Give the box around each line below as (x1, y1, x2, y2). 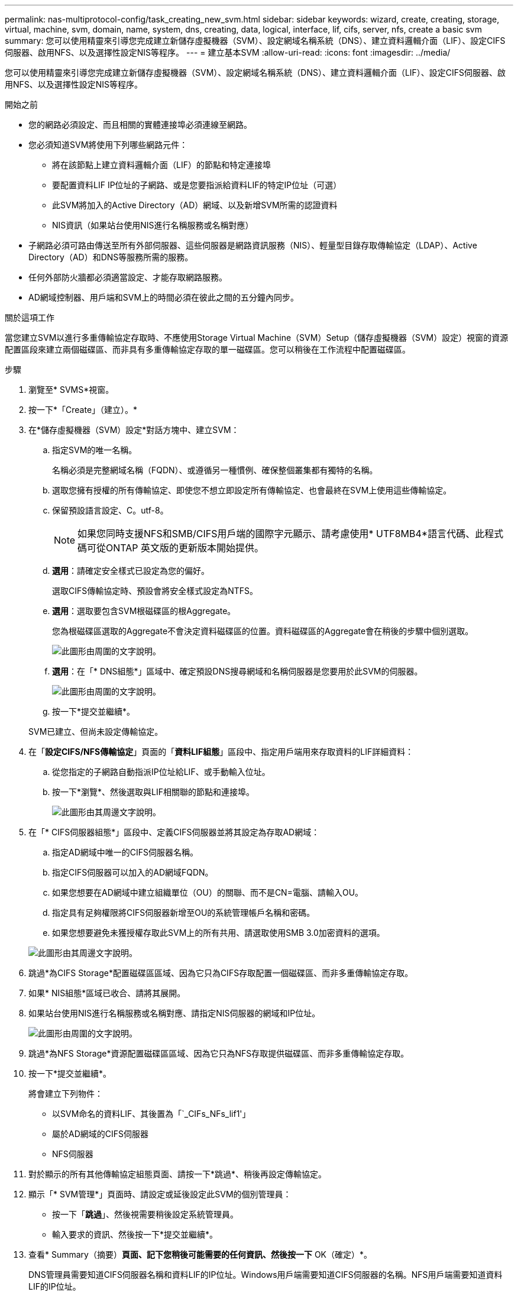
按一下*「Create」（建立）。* (28, 405, 138, 415)
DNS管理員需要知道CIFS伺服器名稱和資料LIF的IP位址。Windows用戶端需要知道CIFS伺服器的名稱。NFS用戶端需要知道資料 (28, 1270, 503, 1280)
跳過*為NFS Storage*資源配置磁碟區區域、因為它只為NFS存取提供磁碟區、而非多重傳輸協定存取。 (28, 1048, 409, 1058)
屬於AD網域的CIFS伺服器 (52, 1129, 148, 1139)
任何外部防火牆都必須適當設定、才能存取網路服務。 (28, 272, 227, 282)
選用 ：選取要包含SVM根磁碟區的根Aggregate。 (52, 606, 236, 616)
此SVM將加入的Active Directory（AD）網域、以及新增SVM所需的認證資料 (52, 200, 338, 210)
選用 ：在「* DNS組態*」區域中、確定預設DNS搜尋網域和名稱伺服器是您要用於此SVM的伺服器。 (52, 666, 423, 676)
